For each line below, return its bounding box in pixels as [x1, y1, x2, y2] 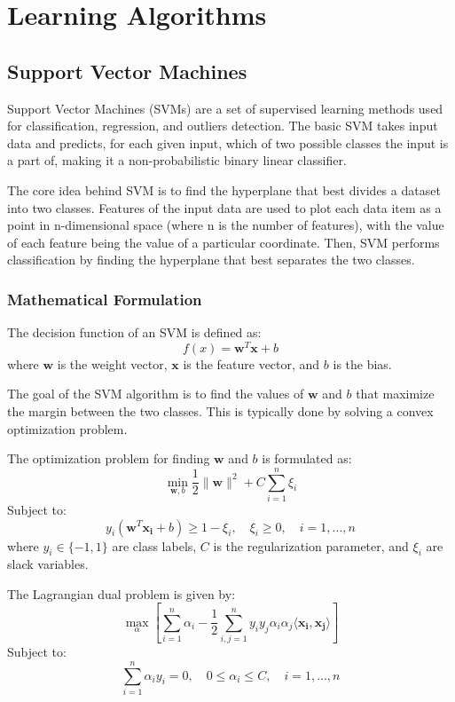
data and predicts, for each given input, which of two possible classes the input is [7, 133, 449, 152]
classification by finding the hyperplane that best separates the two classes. [7, 250, 415, 269]
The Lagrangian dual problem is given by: [7, 584, 236, 603]
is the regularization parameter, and [213, 536, 409, 555]
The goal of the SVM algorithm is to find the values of [7, 384, 304, 403]
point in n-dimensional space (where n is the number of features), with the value [7, 216, 444, 234]
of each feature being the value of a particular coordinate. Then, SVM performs [7, 233, 440, 251]
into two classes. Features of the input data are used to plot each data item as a [7, 198, 442, 217]
